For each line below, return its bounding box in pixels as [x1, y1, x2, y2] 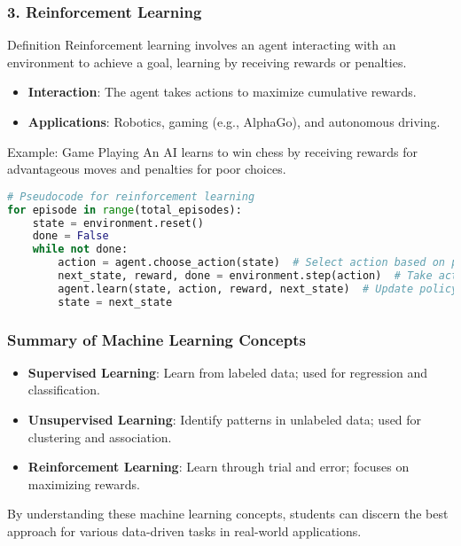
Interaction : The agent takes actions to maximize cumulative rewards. [27, 82, 417, 101]
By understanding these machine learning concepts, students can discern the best [7, 504, 449, 523]
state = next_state [58, 295, 173, 308]
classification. [27, 380, 100, 399]
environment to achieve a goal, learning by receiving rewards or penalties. [7, 52, 407, 71]
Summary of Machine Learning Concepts [7, 328, 306, 350]
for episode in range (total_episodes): [7, 203, 242, 216]
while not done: [32, 243, 129, 256]
